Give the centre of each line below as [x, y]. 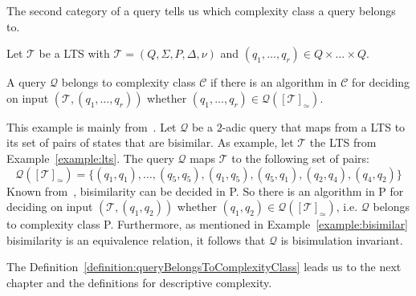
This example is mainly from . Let [92, 126]
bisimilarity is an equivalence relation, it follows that [136, 239]
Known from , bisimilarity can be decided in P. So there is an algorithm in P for [205, 191]
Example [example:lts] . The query [90, 158]
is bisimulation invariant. [342, 239]
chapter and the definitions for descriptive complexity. [139, 282]
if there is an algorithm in [273, 82]
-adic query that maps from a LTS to [314, 126]
